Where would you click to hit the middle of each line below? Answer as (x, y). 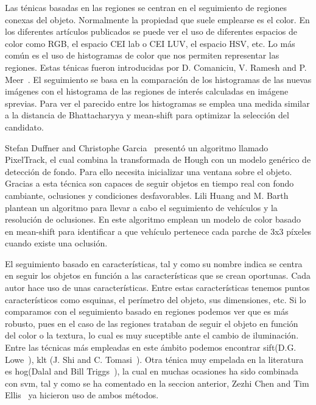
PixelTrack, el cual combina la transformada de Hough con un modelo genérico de (158, 159)
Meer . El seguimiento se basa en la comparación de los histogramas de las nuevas (158, 79)
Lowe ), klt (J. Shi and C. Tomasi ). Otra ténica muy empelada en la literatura (154, 359)
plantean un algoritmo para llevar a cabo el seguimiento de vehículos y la (141, 207)
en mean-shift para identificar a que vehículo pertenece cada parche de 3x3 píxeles (158, 231)
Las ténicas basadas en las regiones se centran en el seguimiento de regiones (146, 7)
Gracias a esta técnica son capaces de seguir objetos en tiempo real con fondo (149, 183)
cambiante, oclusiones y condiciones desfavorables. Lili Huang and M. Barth (147, 195)
